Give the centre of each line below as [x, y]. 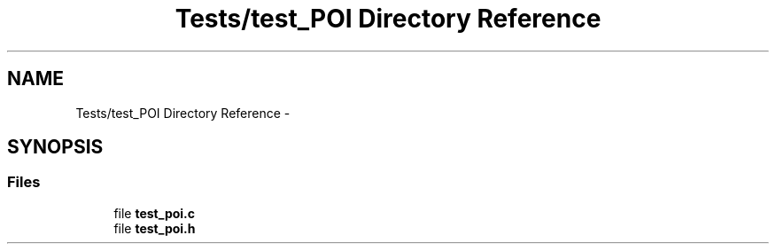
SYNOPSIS [55, 147]
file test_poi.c [155, 213]
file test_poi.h [155, 228]
